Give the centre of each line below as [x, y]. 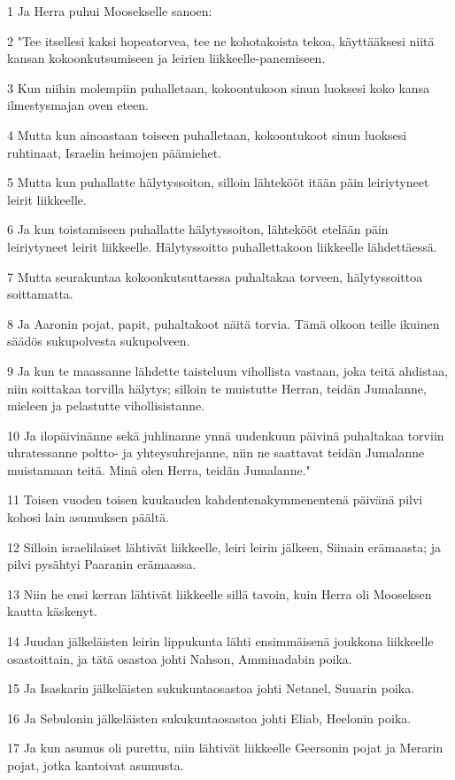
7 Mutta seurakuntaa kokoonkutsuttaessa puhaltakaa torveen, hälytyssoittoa [215, 276]
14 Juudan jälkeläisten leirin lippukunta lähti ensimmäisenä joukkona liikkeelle [220, 641]
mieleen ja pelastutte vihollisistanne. [106, 406]
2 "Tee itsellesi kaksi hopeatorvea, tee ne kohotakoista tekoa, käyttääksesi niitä [221, 40]
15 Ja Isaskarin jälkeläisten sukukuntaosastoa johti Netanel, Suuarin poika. [211, 688]
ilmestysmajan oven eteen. [78, 105]
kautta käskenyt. [52, 611]
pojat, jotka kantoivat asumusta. [96, 765]
